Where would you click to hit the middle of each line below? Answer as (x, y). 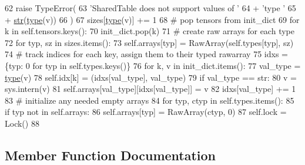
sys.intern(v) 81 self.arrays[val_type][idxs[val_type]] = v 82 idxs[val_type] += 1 (150, 89)
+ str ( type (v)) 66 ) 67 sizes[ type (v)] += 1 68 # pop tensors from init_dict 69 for (152, 19)
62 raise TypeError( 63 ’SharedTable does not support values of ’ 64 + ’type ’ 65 (150, 8)
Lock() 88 (22, 123)
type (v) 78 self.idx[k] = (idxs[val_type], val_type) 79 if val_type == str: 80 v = (151, 77)
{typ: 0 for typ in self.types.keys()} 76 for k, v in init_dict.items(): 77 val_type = (153, 65)
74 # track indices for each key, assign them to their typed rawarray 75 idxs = (146, 54)
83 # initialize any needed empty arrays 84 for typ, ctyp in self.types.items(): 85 (150, 100)
